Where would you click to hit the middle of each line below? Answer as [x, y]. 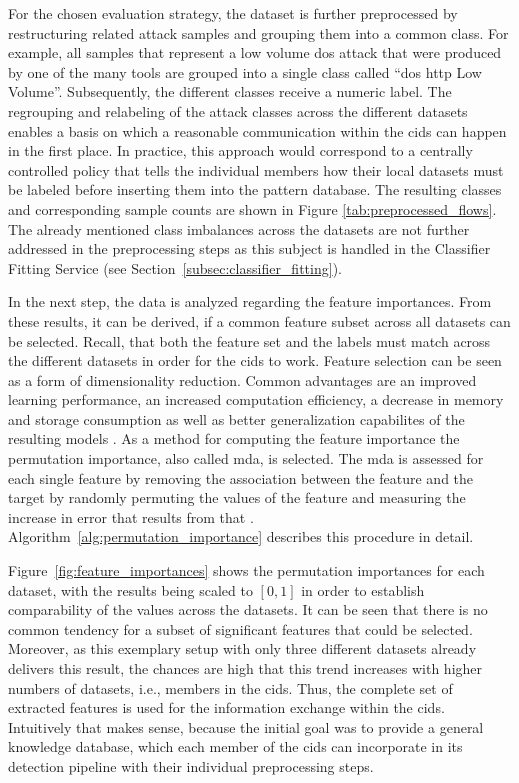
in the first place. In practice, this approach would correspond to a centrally [240, 150]
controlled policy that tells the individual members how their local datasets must [256, 169]
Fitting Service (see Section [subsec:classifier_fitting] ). [175, 267]
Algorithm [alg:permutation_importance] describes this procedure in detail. [241, 536]
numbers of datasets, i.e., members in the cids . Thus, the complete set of [230, 687]
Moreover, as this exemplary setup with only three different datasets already [242, 648]
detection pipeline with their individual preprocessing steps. [191, 765]
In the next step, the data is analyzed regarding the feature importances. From [250, 301]
